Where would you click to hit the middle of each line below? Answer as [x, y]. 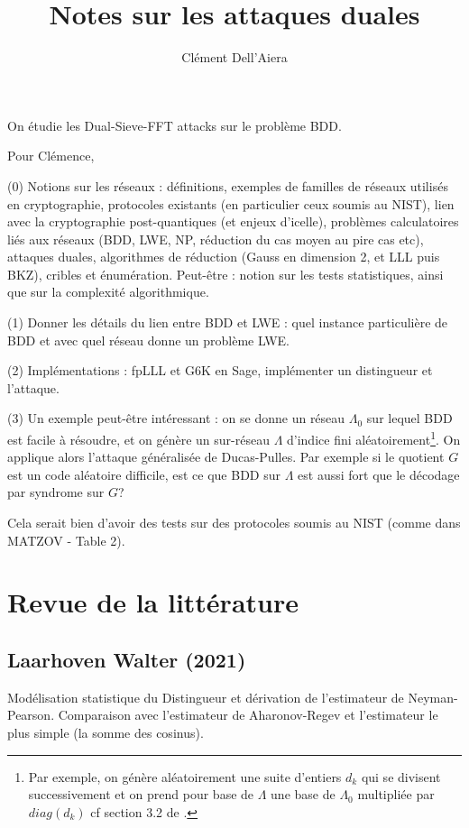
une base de [303, 794]
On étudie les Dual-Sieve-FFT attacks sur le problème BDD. [175, 125]
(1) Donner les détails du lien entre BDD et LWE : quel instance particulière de [228, 322]
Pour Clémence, [51, 156]
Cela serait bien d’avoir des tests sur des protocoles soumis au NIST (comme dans [234, 523]
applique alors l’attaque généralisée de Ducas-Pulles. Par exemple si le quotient [226, 457]
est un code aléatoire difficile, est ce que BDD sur [144, 474]
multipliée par [396, 794]
